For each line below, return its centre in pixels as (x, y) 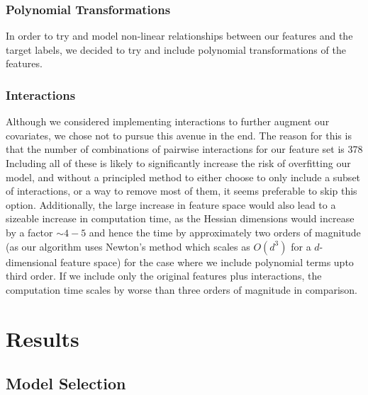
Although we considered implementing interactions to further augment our (168, 121)
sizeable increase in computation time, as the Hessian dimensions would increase (180, 218)
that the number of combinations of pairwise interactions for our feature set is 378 (184, 149)
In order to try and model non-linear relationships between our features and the (179, 36)
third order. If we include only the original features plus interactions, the (164, 276)
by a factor (29, 232)
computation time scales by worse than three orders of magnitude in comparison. (182, 289)
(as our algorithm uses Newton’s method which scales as (128, 246)
